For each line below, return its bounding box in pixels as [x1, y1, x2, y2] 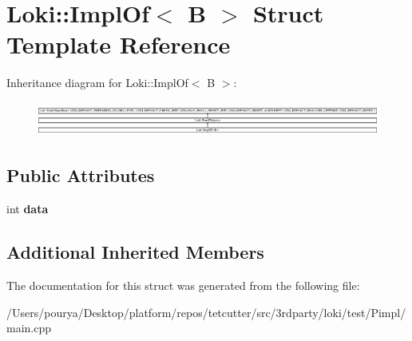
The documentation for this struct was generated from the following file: [6, 276, 360, 293]
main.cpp [6, 319, 52, 336]
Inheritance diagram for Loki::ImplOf [6, 74, 188, 91]
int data [6, 200, 49, 217]
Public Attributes [6, 163, 155, 188]
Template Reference [6, 28, 231, 61]
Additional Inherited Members [6, 240, 264, 264]
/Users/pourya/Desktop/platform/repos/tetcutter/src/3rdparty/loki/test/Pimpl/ [6, 303, 406, 320]
